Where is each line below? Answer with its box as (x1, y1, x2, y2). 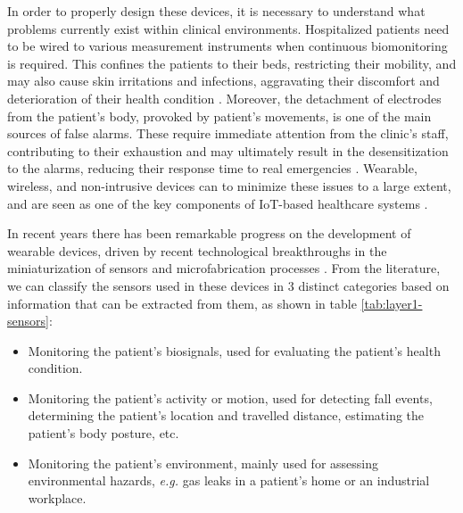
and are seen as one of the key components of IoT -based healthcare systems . (7, 194, 428, 212)
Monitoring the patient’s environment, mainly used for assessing (28, 453, 379, 472)
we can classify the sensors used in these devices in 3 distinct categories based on (7, 276, 450, 294)
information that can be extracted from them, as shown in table (7, 294, 357, 312)
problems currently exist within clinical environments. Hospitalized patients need (7, 19, 450, 37)
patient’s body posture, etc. (28, 424, 179, 443)
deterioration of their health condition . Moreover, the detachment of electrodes (7, 88, 442, 107)
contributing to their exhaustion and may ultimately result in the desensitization (7, 141, 449, 160)
